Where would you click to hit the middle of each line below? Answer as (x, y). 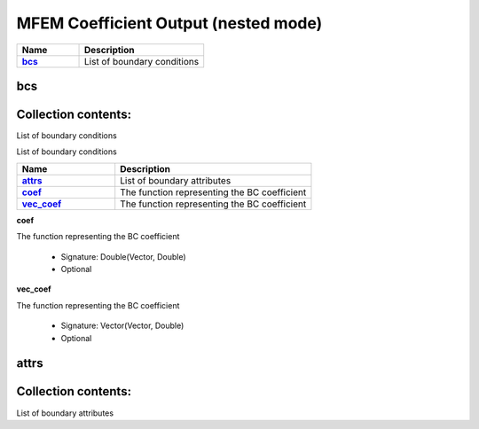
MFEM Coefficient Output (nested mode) (169, 23)
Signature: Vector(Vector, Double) (122, 326)
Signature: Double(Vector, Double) (123, 256)
